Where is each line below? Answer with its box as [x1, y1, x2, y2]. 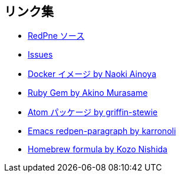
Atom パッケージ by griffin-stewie [28, 107, 158, 118]
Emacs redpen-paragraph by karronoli [28, 126, 176, 136]
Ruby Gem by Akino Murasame [28, 88, 148, 98]
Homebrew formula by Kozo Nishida [28, 144, 167, 155]
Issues [28, 49, 53, 60]
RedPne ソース [28, 31, 85, 41]
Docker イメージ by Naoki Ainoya [28, 69, 156, 79]
